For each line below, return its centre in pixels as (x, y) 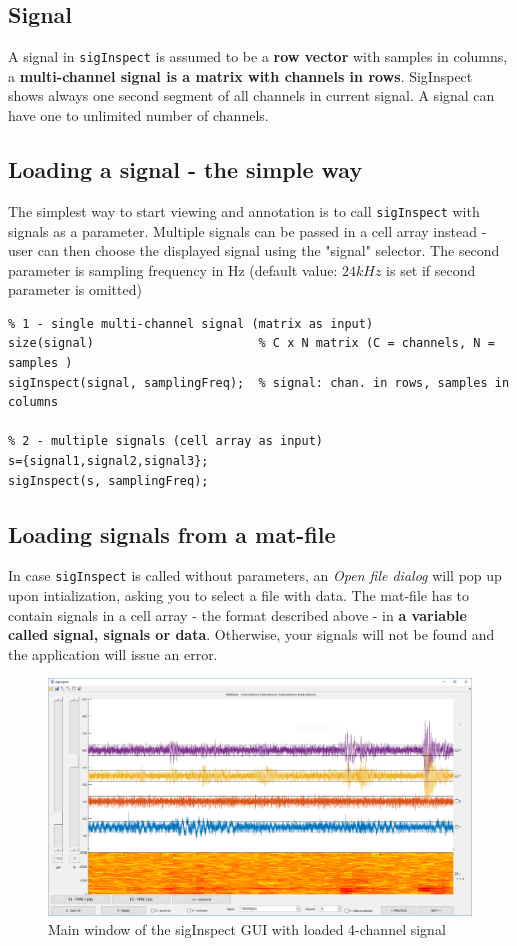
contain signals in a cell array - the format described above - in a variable (237, 614)
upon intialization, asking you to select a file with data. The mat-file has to (239, 595)
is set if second (431, 269)
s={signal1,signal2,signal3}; (108, 461)
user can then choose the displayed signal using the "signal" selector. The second (254, 250)
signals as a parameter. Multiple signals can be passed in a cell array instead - (247, 230)
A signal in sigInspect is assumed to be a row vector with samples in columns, (258, 56)
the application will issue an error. (113, 653)
